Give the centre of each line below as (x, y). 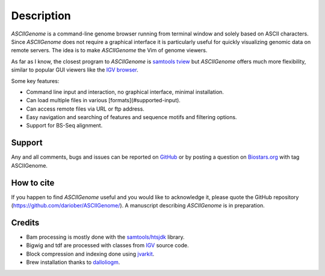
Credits (25, 222)
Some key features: (35, 81)
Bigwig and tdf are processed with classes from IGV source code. (107, 245)
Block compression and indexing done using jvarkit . (90, 254)
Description (41, 16)
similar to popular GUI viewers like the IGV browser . (75, 70)
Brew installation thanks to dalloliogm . (73, 262)
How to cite (33, 182)
